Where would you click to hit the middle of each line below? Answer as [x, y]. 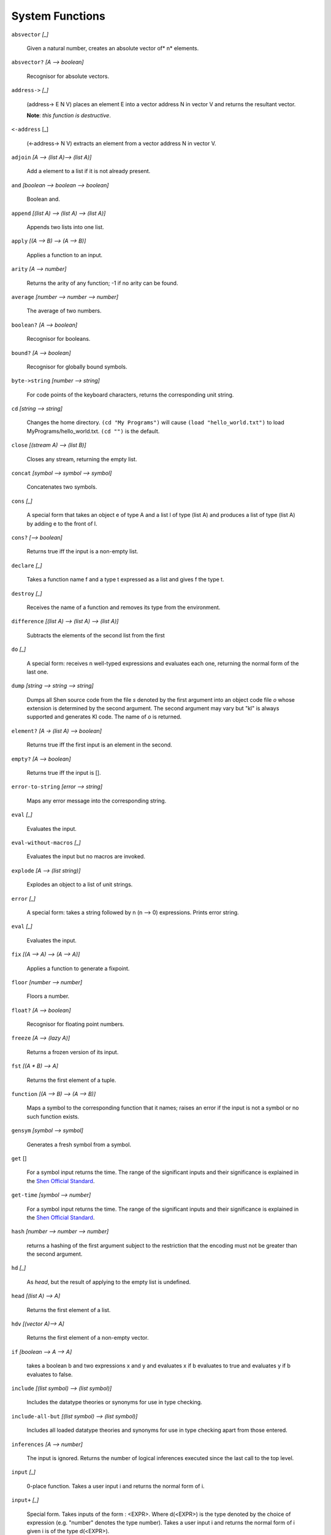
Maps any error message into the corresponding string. [97, 801]
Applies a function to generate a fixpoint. [78, 968]
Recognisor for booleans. [59, 339]
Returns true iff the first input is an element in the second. [100, 745]
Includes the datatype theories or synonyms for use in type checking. [114, 1402]
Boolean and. [44, 199]
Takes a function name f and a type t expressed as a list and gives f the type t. [125, 580]
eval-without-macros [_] [46, 842]
